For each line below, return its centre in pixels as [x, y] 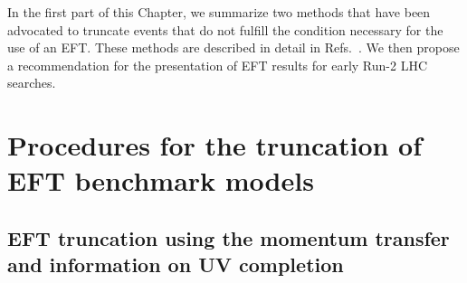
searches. [32, 83]
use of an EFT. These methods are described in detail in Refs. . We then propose [233, 47]
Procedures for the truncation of [215, 145]
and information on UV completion [176, 264]
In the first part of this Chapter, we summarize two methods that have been [219, 12]
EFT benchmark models [161, 180]
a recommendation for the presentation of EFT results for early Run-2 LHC [218, 65]
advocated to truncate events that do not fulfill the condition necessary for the [225, 29]
